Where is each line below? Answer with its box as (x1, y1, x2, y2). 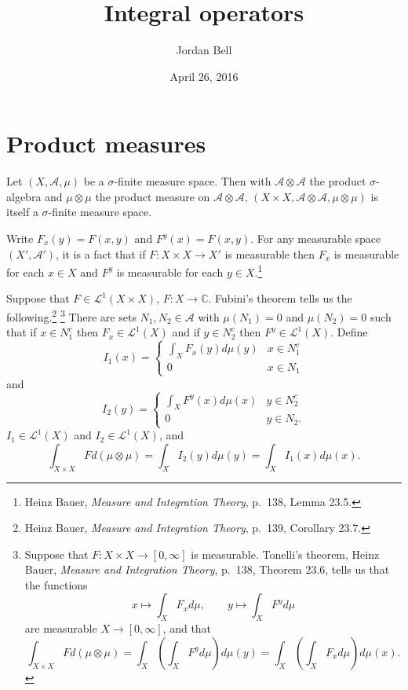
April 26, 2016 (169, 68, 239, 84)
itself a (6, 204, 38, 220)
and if (172, 324, 200, 340)
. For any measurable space (250, 230, 381, 247)
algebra (6, 188, 42, 204)
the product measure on (95, 188, 210, 204)
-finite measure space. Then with (114, 173, 271, 189)
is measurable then (224, 245, 315, 262)
